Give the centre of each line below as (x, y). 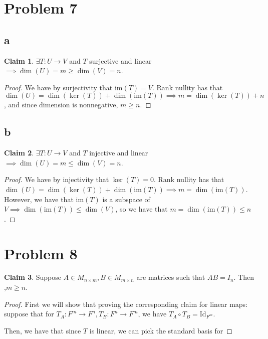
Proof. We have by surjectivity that (58, 87)
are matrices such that (171, 277)
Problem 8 (41, 253)
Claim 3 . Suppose (33, 277)
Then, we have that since (43, 330)
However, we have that (39, 199)
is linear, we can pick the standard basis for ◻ (161, 330)
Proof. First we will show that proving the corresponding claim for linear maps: (126, 304)
